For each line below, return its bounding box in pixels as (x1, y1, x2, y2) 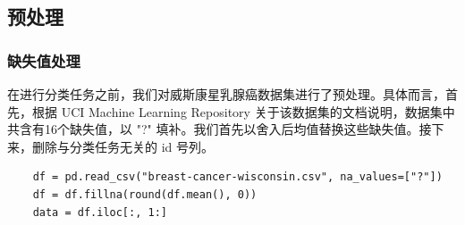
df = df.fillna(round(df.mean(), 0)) (32, 187, 258, 201)
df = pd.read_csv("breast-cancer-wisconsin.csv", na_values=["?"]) (32, 171, 443, 184)
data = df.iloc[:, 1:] (32, 205, 167, 219)
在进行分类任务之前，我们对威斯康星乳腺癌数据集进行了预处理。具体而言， (7, 85, 445, 103)
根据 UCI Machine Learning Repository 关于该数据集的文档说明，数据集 (31, 102, 443, 121)
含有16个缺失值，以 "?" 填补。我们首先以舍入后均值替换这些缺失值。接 (19, 120, 432, 138)
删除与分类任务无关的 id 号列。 (31, 137, 214, 155)
